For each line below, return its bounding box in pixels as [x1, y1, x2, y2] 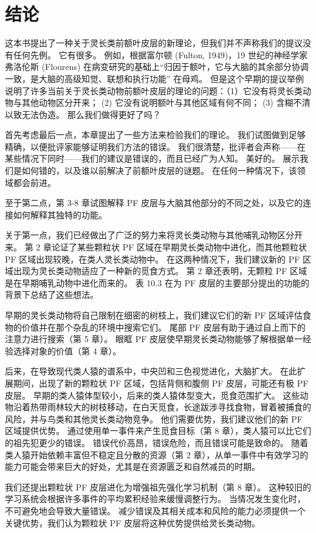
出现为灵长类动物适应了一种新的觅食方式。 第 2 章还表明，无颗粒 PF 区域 [13, 264, 307, 277]
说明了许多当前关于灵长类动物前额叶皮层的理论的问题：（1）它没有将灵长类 [5, 84, 303, 97]
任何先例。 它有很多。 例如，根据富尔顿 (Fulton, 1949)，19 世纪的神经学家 [13, 48, 307, 61]
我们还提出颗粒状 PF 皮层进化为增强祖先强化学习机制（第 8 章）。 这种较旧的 [5, 480, 311, 493]
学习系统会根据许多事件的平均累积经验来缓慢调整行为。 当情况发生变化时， [5, 492, 306, 505]
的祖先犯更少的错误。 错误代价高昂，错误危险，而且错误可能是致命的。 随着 [5, 436, 309, 449]
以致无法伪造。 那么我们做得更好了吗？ [5, 108, 161, 120]
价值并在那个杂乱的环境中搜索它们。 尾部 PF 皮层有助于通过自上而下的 [21, 320, 306, 333]
